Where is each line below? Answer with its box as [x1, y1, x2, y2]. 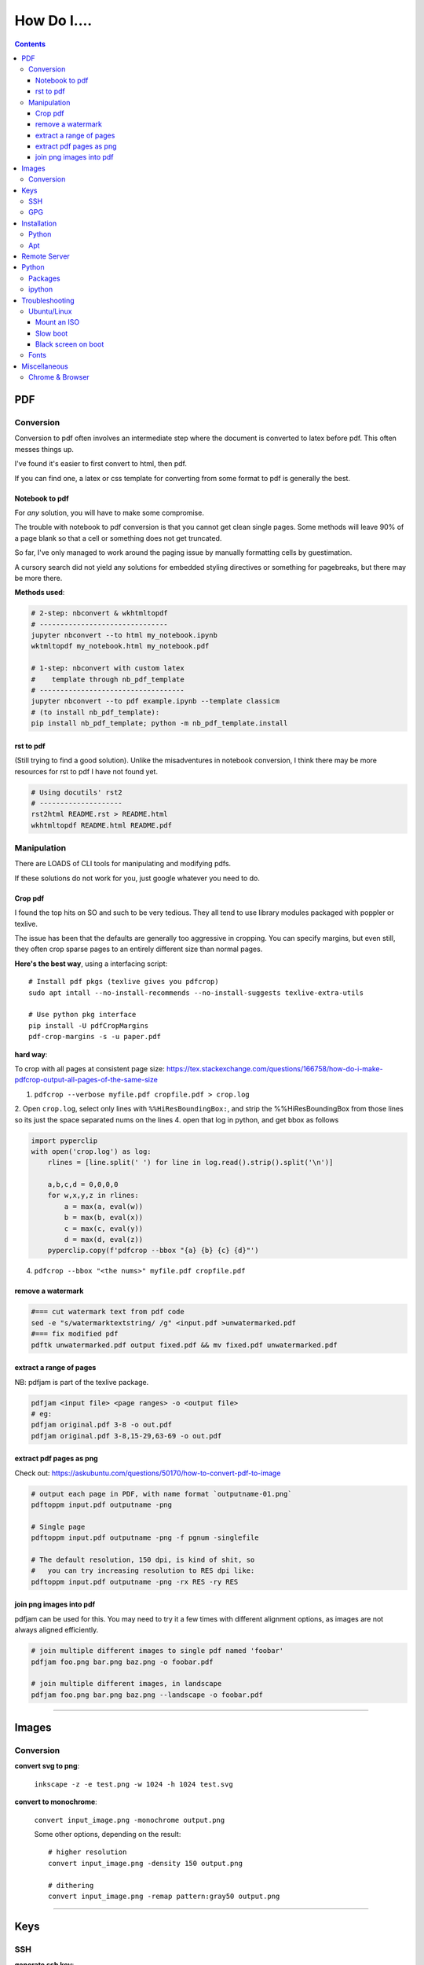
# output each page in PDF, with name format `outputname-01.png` [31, 1489, 292, 1498]
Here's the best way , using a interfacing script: [14, 959, 168, 968]
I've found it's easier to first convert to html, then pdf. [14, 459, 188, 468]
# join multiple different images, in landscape [31, 1679, 222, 1688]
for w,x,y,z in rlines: [47, 1191, 139, 1200]
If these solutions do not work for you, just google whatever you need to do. [14, 873, 261, 883]
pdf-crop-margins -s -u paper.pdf [28, 1032, 161, 1041]
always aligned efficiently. [14, 1625, 99, 1635]
